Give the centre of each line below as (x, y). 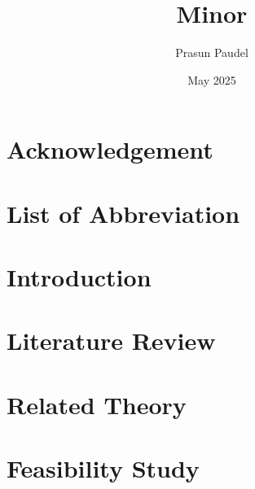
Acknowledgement (110, 149)
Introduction (79, 277)
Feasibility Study (103, 468)
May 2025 (212, 79)
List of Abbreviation (123, 213)
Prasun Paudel (212, 52)
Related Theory (97, 404)
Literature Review (111, 341)
